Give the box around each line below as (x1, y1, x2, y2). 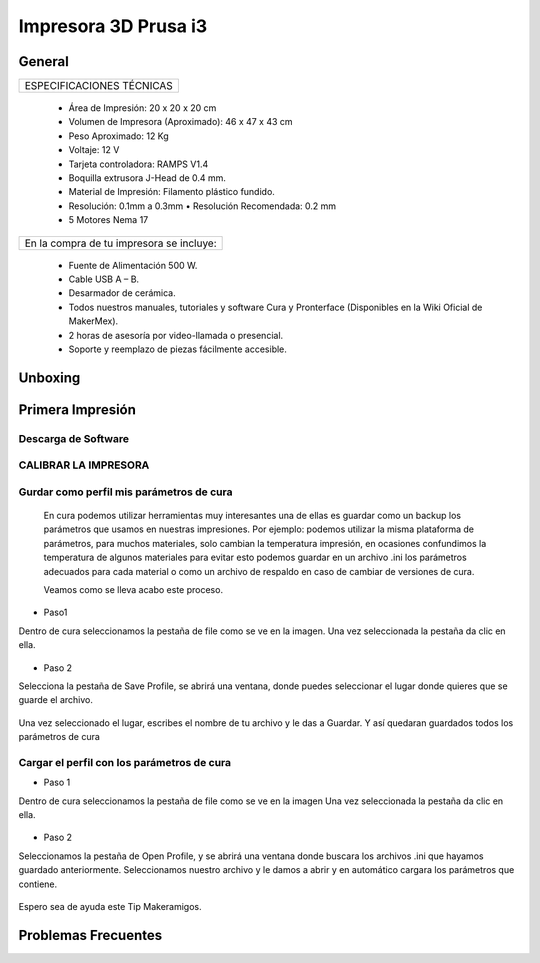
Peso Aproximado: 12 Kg (68, 130, 169, 142)
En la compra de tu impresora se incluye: (24, 236, 217, 250)
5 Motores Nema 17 (68, 214, 149, 226)
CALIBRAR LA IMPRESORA (18, 458, 150, 472)
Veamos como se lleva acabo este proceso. (43, 583, 224, 595)
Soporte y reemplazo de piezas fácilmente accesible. (68, 343, 287, 355)
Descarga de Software (18, 431, 130, 445)
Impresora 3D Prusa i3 (18, 15, 208, 37)
